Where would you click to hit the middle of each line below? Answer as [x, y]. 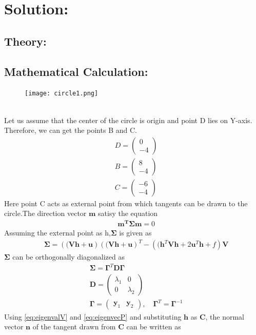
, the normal [225, 316]
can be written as [154, 327]
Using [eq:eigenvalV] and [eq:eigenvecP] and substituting [93, 316]
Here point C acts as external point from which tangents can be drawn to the [126, 203]
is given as [135, 233]
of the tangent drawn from [74, 327]
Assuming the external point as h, [57, 233]
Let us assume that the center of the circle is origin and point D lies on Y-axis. [128, 120]
